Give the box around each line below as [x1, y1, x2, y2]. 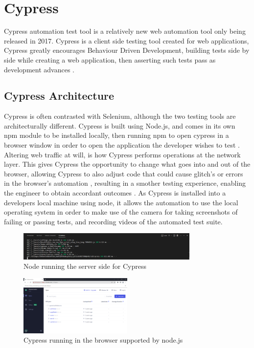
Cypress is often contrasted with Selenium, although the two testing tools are [4, 111, 236, 121]
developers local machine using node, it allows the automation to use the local [4, 197, 238, 207]
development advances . [4, 64, 74, 74]
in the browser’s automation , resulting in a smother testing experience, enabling [4, 178, 246, 188]
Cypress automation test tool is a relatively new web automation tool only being [4, 26, 246, 36]
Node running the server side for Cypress [23, 261, 146, 271]
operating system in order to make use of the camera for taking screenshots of [4, 207, 238, 217]
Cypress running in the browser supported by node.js [23, 335, 183, 345]
